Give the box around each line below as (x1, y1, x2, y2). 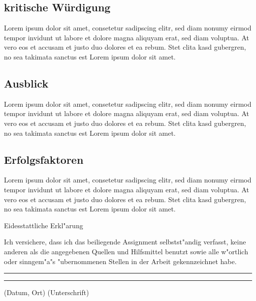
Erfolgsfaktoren (4, 151, 84, 167)
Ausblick (4, 75, 49, 90)
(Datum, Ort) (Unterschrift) (4, 287, 89, 298)
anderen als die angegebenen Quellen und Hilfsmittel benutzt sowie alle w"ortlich (4, 246, 248, 256)
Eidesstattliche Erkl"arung (4, 220, 83, 230)
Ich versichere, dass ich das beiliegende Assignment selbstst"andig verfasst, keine (4, 237, 246, 247)
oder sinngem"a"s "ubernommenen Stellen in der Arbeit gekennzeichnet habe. (4, 256, 237, 266)
